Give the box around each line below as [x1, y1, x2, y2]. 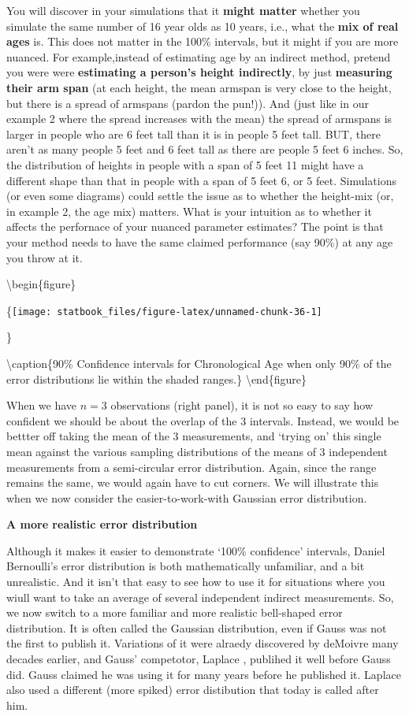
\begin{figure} [6, 276, 76, 292]
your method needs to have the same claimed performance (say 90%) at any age [6, 233, 393, 250]
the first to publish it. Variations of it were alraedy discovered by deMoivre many [6, 635, 399, 651]
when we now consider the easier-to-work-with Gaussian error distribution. [6, 489, 367, 506]
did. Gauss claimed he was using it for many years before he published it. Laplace [6, 666, 401, 682]
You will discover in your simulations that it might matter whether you [6, 2, 360, 18]
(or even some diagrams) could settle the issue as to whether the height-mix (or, [6, 187, 394, 204]
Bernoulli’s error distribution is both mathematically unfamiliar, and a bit [6, 558, 365, 574]
